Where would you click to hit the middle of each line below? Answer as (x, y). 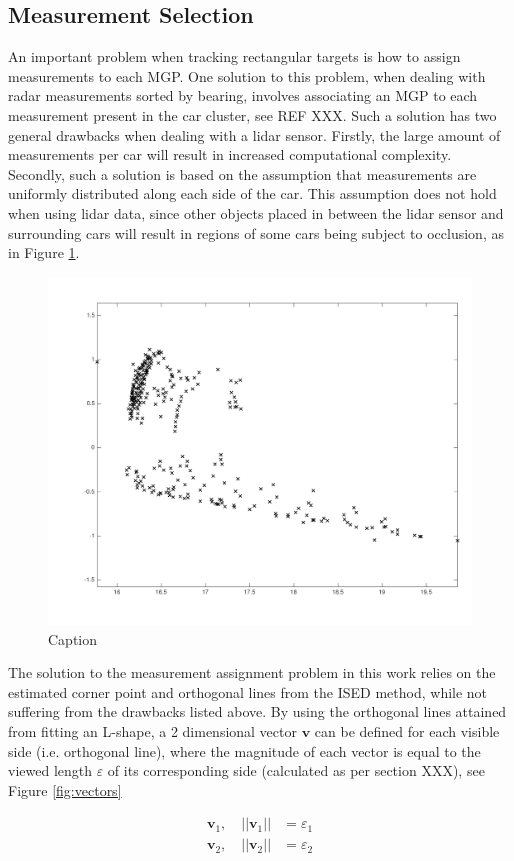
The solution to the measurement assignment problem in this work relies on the (252, 672)
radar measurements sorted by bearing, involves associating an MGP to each (243, 95)
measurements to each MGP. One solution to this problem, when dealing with (247, 75)
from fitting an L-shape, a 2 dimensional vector (152, 730)
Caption (73, 638)
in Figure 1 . (44, 252)
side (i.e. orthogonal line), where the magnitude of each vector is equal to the (244, 750)
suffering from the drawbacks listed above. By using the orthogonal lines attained (257, 711)
